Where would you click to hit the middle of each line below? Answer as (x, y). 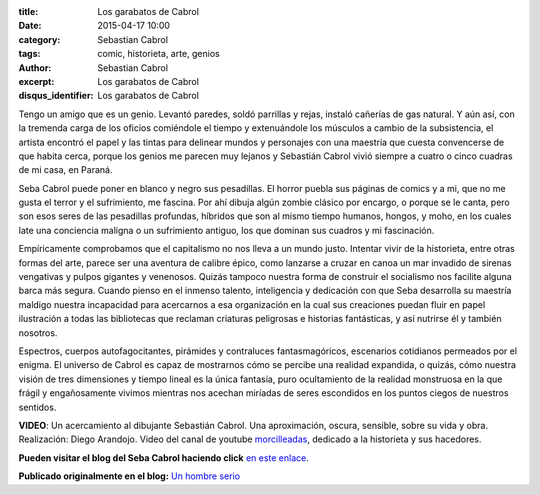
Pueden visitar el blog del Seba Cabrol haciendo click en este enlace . (163, 457)
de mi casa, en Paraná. (65, 170)
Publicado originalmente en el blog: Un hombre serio (129, 476)
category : (39, 39)
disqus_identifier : (56, 96)
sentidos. (37, 407)
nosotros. (38, 332)
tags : (29, 54)
